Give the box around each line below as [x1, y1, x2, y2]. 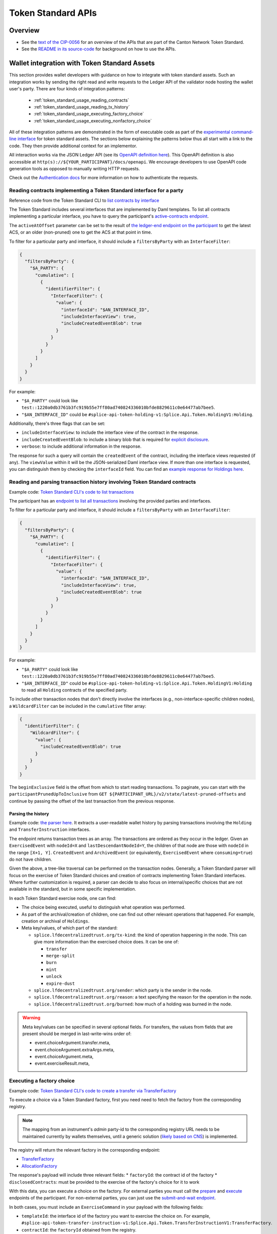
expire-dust [46, 980, 75, 986]
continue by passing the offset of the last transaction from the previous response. [9, 798, 175, 804]
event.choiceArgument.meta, [35, 1054, 94, 1060]
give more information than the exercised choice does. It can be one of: [34, 939, 179, 945]
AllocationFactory [21, 1163, 58, 1169]
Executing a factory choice [9, 1078, 75, 1084]
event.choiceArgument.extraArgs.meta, [35, 1046, 115, 1052]
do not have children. [9, 856, 52, 862]
